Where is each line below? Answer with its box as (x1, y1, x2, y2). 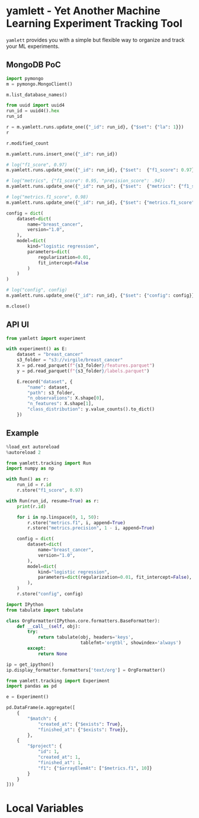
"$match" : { (27, 716, 57, 721)
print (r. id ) (17, 503, 46, 509)
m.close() (6, 303, 31, 309)
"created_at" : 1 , (37, 754, 81, 760)
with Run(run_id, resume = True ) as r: (6, 498, 99, 504)
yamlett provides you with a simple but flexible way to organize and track (6, 36, 185, 43)
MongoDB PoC (6, 60, 61, 70)
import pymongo (6, 75, 44, 81)
